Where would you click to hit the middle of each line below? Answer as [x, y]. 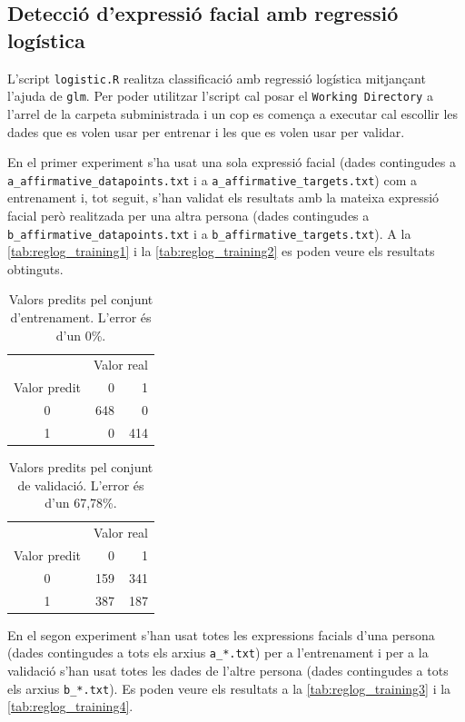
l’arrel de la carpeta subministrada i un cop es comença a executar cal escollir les [233, 113]
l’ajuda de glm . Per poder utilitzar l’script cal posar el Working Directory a [220, 96]
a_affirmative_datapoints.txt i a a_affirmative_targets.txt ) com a [212, 179]
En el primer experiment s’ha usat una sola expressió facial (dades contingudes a [232, 162]
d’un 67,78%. [81, 503]
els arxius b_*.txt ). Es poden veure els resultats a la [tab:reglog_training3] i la [229, 688]
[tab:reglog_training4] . [70, 706]
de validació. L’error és [81, 485]
